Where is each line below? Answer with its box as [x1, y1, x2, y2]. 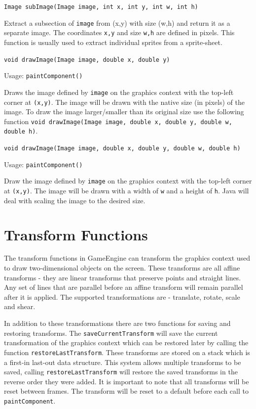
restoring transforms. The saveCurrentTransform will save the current [4, 327, 218, 338]
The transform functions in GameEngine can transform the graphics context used [4, 253, 251, 263]
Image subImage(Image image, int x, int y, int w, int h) [4, 3, 198, 10]
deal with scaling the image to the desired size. [4, 195, 146, 205]
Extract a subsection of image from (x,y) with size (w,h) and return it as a [4, 17, 230, 28]
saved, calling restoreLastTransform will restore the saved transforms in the [4, 366, 238, 377]
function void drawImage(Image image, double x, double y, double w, [4, 116, 232, 126]
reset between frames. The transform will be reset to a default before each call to [4, 386, 249, 396]
